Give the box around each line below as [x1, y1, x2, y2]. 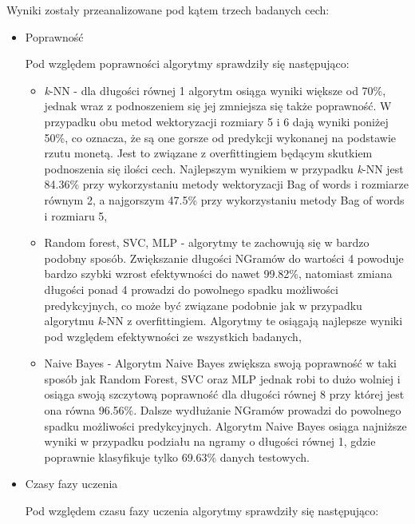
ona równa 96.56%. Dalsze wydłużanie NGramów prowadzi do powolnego [44, 402, 401, 419]
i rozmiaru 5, [44, 207, 108, 224]
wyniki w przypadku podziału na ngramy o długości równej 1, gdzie [44, 433, 376, 450]
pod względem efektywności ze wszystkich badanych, [44, 327, 302, 344]
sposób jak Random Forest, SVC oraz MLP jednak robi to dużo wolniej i [44, 370, 401, 387]
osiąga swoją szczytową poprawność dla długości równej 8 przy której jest [44, 386, 405, 403]
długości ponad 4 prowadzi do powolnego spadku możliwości [44, 280, 338, 297]
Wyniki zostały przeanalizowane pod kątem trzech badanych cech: [6, 2, 330, 18]
